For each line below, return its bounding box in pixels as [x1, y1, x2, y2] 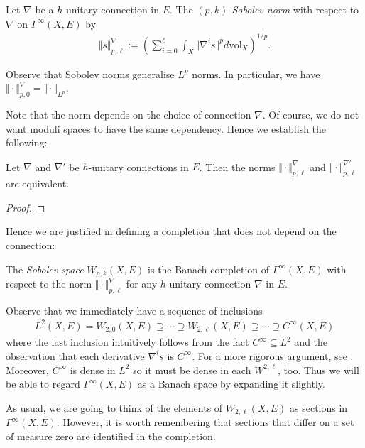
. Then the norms [199, 159, 276, 174]
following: [6, 135, 48, 150]
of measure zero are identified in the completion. [6, 428, 216, 443]
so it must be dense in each [133, 362, 251, 377]
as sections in [290, 400, 348, 415]
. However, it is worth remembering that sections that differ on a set [56, 415, 354, 430]
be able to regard [6, 376, 80, 391]
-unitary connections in [88, 159, 189, 174]
